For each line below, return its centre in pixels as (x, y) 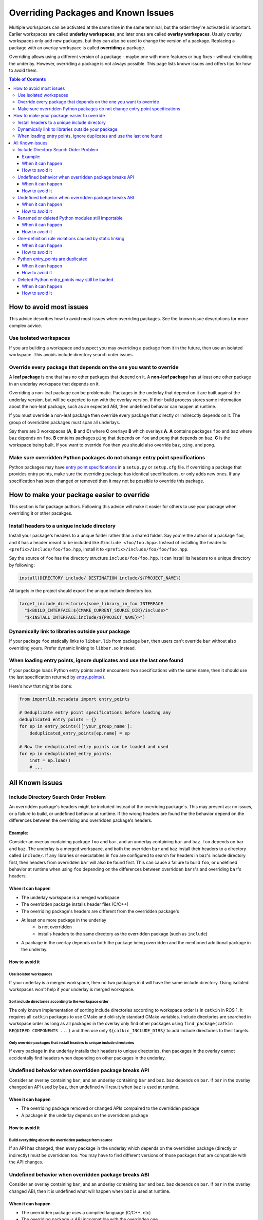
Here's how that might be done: (41, 686)
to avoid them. (23, 70)
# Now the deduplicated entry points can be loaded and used (94, 747)
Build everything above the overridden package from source (61, 1140)
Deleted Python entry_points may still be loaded (66, 279)
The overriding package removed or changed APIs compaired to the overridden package (110, 1108)
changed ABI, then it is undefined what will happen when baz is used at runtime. (90, 1191)
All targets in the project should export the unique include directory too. (81, 590)
